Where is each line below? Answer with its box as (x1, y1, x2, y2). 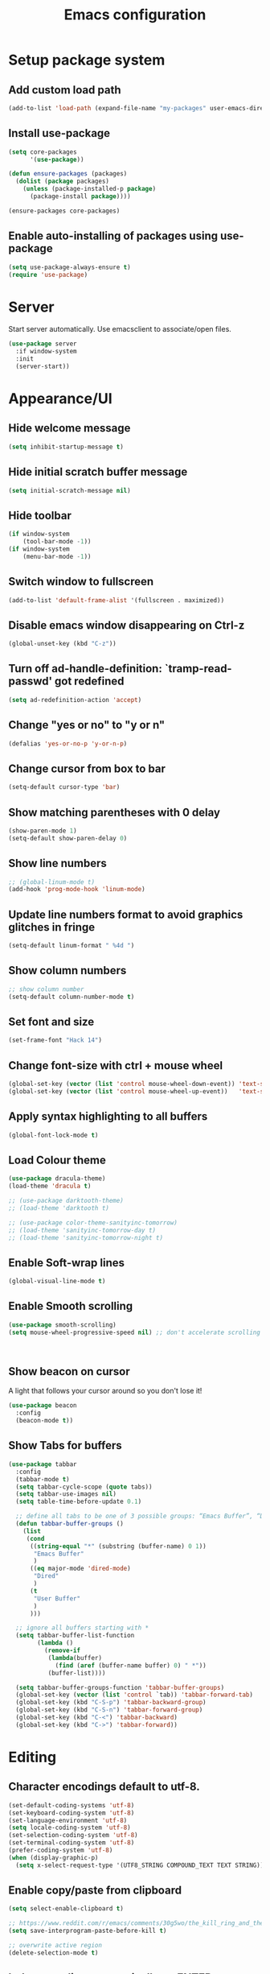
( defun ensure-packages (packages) (8, 170, 128, 178)
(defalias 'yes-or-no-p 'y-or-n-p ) (8, 739, 128, 748)
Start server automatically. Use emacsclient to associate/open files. (8, 324, 231, 334)
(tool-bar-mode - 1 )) (22, 538, 92, 546)
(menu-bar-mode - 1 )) (22, 552, 92, 560)
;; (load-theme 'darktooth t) (8, 1204, 110, 1212)
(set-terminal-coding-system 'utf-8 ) (8, 1839, 135, 1847)
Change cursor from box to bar (8, 762, 166, 775)
